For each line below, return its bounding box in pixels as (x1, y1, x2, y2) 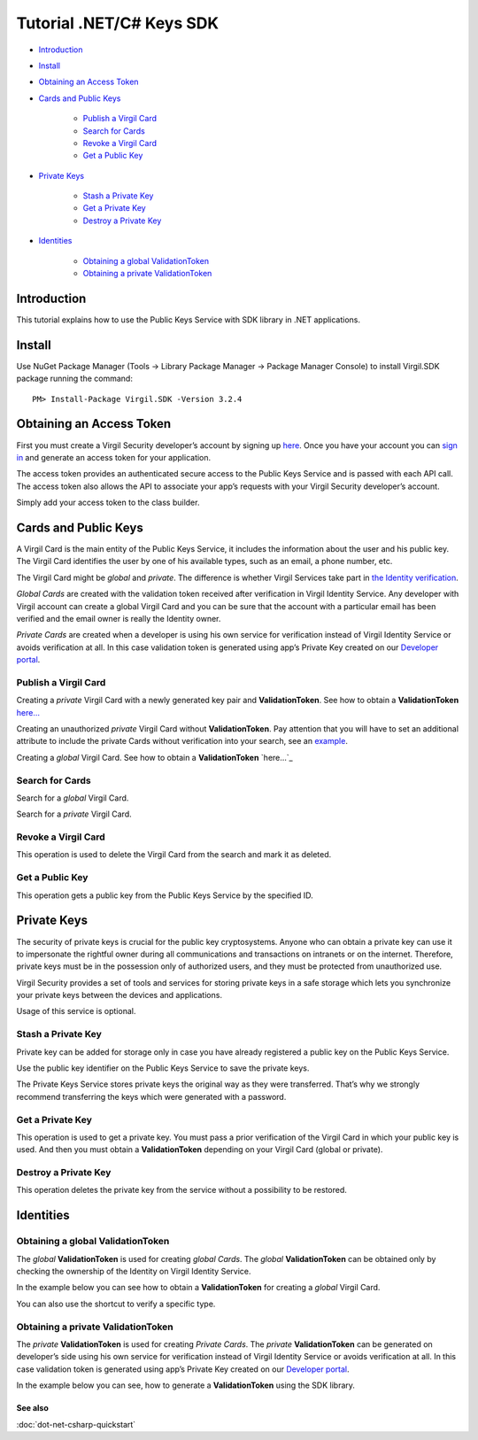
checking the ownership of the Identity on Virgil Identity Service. (16, 1266, 251, 1277)
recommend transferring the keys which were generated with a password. (16, 1091, 287, 1102)
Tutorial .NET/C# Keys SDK (16, 13, 220, 33)
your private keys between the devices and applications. (16, 990, 223, 1001)
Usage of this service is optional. (16, 1006, 136, 1017)
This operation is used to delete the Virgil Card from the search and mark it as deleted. (16, 849, 332, 860)
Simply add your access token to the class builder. (16, 497, 200, 508)
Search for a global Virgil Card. (16, 793, 129, 803)
